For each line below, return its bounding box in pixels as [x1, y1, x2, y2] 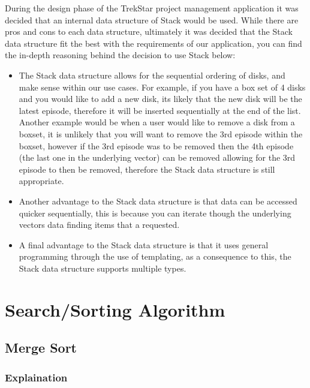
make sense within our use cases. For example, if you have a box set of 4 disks [19, 80, 306, 93]
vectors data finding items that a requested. [19, 218, 180, 231]
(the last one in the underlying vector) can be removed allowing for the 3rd [19, 151, 296, 164]
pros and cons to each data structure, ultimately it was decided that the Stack [5, 25, 293, 38]
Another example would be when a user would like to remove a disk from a [19, 116, 295, 128]
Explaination [5, 369, 68, 384]
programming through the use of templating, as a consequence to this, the [19, 250, 291, 263]
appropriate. [19, 175, 64, 187]
